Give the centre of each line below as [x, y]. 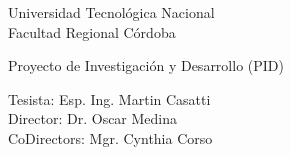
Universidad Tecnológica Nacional [111, 12]
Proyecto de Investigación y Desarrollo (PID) [146, 65]
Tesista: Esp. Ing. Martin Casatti [109, 98]
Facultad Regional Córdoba [92, 31]
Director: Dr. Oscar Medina [93, 118]
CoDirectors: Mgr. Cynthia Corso [110, 137]
